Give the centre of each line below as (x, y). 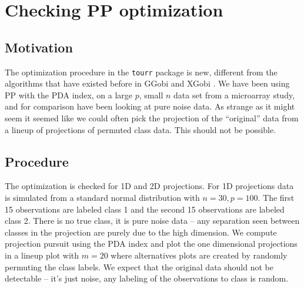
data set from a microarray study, (234, 95)
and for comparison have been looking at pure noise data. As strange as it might (150, 106)
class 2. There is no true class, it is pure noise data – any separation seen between (152, 221)
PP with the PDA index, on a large (69, 95)
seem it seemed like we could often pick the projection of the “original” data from (152, 118)
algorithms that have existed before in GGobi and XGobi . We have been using (147, 83)
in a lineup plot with (42, 255)
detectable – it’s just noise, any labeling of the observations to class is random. (147, 278)
